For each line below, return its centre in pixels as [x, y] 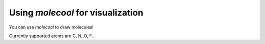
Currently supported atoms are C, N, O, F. [51, 36]
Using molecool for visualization [76, 13]
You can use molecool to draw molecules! [51, 27]
